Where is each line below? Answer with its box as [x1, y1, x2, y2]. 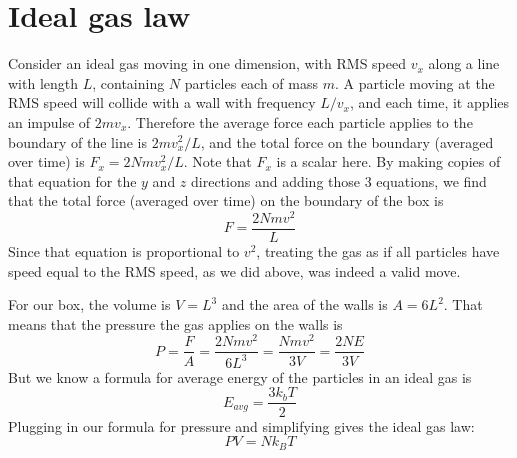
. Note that [183, 151, 252, 172]
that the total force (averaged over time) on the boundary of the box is [8, 190, 444, 211]
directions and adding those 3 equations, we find [191, 170, 487, 191]
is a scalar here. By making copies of [276, 151, 501, 172]
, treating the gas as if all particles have [256, 241, 500, 262]
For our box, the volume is [8, 294, 171, 315]
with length [8, 72, 79, 93]
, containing [92, 72, 165, 93]
